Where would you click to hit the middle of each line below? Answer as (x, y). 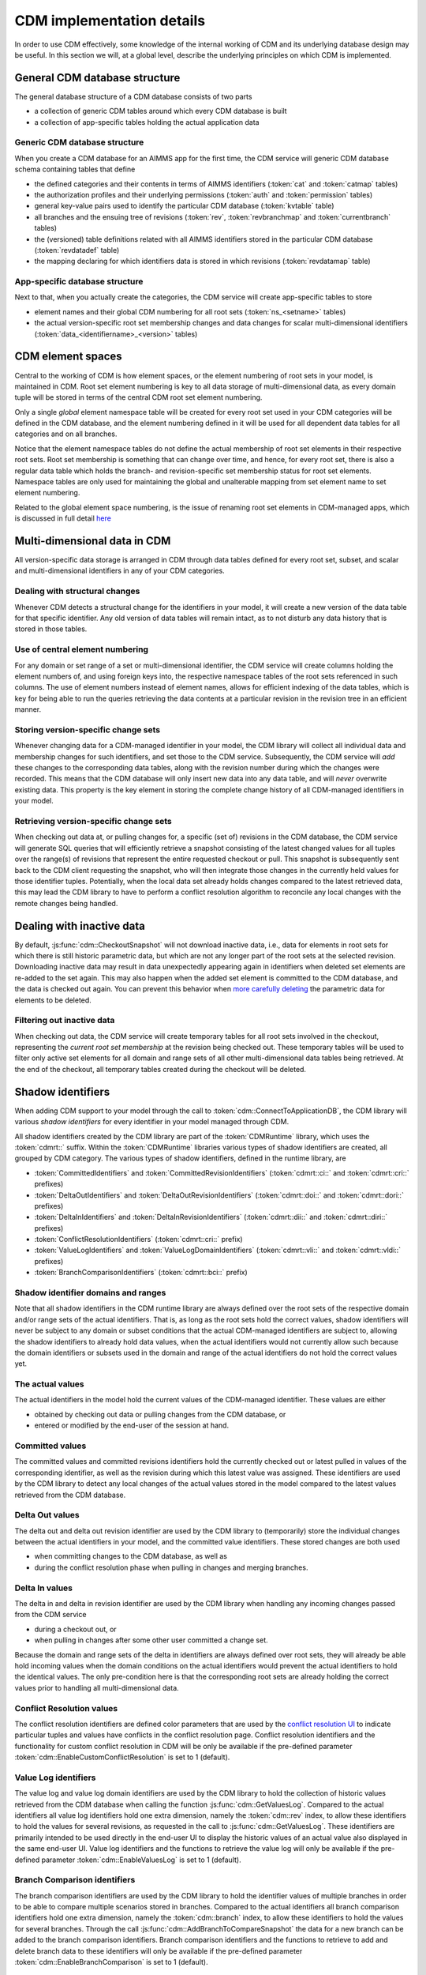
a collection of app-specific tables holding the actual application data (147, 122)
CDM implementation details (110, 21)
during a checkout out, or (76, 1629)
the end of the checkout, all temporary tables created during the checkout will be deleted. (161, 1069)
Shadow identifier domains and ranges (90, 1293)
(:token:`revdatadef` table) (77, 250)
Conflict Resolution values (66, 1708)
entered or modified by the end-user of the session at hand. (131, 1425)
